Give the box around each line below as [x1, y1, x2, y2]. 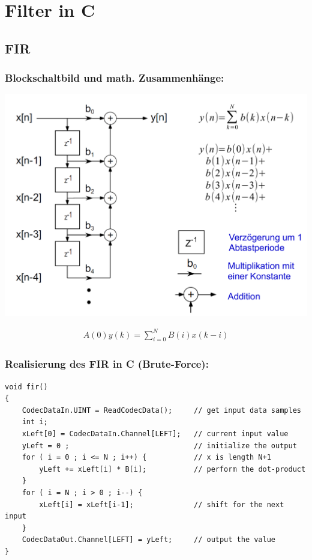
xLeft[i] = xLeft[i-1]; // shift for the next [39, 500, 284, 509]
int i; [22, 418, 48, 427]
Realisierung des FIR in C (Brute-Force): [5, 356, 209, 371]
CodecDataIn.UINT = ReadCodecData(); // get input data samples [22, 406, 301, 415]
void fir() [5, 382, 48, 391]
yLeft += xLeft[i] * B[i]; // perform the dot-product [39, 464, 306, 473]
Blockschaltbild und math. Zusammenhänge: [5, 70, 224, 85]
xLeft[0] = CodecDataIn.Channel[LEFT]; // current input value [22, 430, 289, 439]
